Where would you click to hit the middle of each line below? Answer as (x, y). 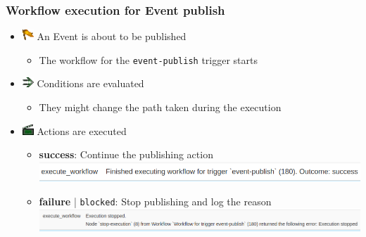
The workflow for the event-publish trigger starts (149, 59)
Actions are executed (82, 130)
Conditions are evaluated (90, 83)
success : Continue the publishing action (126, 154)
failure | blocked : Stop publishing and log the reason (155, 201)
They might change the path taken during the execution (160, 107)
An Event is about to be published (112, 36)
